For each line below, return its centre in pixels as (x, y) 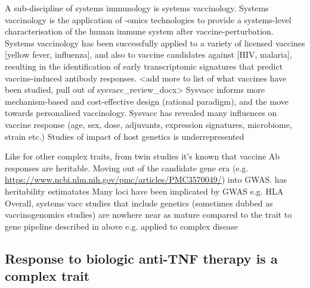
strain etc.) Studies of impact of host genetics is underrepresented (125, 136)
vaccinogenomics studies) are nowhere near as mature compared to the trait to (148, 215)
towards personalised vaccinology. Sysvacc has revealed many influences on (141, 113)
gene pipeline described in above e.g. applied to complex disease (122, 226)
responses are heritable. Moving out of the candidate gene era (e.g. (127, 168)
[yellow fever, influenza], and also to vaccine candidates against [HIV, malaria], (148, 54)
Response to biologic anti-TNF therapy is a (141, 258)
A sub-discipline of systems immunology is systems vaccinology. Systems (137, 8)
